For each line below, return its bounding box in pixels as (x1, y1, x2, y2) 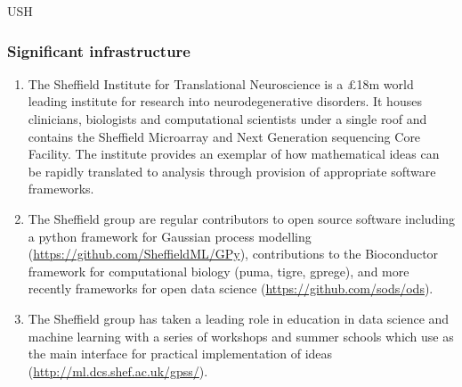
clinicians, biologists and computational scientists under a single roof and (28, 110, 427, 128)
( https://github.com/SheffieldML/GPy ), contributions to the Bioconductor (28, 244, 439, 263)
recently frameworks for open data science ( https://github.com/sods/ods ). (28, 279, 434, 298)
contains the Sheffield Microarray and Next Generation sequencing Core (28, 127, 421, 145)
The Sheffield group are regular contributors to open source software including (28, 209, 456, 227)
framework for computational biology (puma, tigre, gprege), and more (28, 261, 409, 280)
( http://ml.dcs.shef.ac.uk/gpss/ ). (28, 361, 208, 380)
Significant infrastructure (7, 39, 190, 62)
